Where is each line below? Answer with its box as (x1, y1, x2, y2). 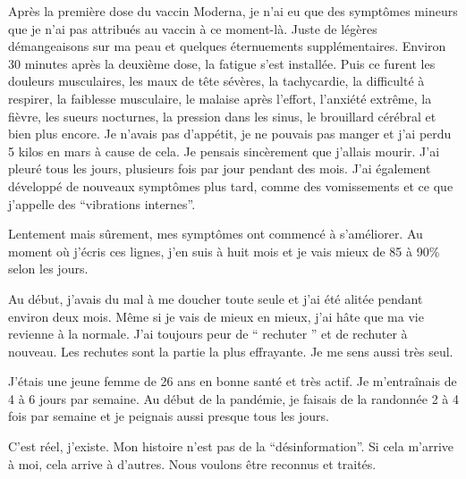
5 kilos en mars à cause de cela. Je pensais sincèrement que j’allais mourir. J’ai (8, 141, 440, 160)
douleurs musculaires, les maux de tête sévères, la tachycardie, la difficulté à (8, 71, 425, 90)
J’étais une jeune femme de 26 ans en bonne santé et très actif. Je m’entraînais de (8, 372, 457, 391)
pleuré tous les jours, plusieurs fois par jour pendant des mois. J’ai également (8, 159, 431, 178)
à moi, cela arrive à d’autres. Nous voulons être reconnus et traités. (8, 454, 377, 473)
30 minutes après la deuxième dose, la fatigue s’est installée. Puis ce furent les (8, 54, 436, 72)
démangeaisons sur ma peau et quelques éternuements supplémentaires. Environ (8, 37, 446, 55)
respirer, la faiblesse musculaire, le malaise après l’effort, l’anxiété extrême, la (8, 88, 432, 107)
